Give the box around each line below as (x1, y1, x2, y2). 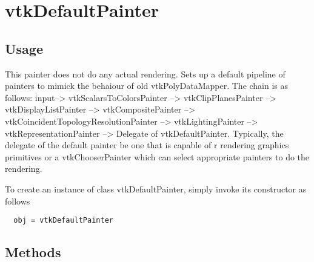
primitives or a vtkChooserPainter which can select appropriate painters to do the (5, 150, 310, 163)
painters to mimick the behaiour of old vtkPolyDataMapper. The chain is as (5, 79, 289, 92)
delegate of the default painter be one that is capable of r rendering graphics (5, 139, 289, 151)
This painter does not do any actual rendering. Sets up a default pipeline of (5, 67, 286, 80)
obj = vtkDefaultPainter (13, 216, 113, 225)
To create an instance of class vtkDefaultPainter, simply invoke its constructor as (5, 182, 307, 195)
